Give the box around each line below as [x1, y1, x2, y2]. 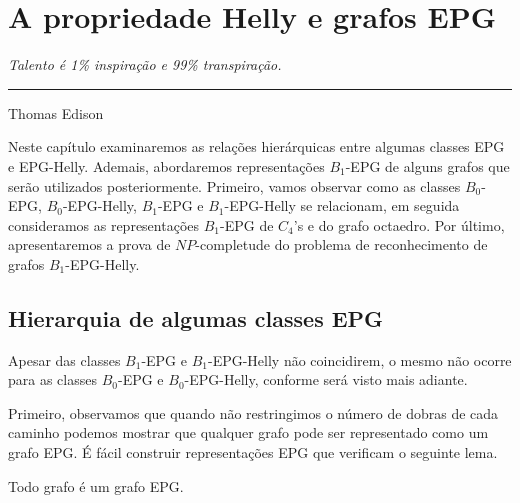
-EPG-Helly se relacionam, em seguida [224, 195, 460, 216]
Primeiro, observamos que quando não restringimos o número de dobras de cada [8, 402, 499, 423]
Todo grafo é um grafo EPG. [8, 475, 184, 496]
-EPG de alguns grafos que [345, 155, 510, 176]
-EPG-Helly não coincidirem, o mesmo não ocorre [207, 349, 512, 370]
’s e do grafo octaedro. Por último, [293, 214, 505, 235]
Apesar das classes [8, 349, 121, 370]
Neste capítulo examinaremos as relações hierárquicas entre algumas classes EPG [8, 136, 505, 157]
